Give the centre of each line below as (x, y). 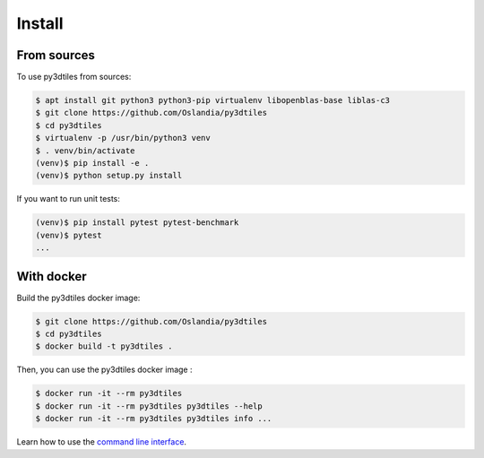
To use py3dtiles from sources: (74, 77)
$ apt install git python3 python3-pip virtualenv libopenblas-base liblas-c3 (212, 100)
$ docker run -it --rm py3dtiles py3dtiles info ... (154, 419)
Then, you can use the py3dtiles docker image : (104, 370)
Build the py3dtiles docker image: (78, 298)
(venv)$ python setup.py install (109, 176)
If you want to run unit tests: (69, 199)
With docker (52, 277)
